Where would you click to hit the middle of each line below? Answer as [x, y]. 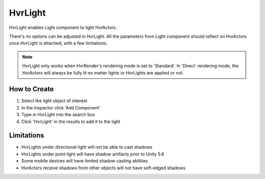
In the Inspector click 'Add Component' [61, 107]
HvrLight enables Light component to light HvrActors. [63, 27]
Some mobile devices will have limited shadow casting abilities [85, 161]
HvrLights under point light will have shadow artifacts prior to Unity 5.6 [93, 154]
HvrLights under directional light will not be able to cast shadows [87, 147]
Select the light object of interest [54, 101]
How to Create [31, 89]
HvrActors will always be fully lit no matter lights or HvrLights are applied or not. [103, 73]
